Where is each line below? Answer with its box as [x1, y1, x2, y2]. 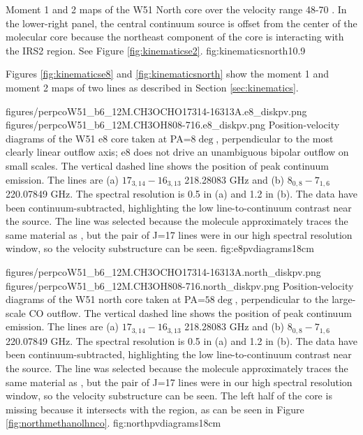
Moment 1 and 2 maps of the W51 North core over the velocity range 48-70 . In [6, 2, 347, 16]
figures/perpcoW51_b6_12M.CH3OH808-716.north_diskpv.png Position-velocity [6, 278, 354, 293]
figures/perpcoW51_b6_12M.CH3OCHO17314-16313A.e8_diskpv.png [6, 103, 307, 118]
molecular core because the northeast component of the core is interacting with [6, 29, 344, 44]
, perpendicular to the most [216, 131, 334, 145]
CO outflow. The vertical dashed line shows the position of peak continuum [29, 305, 352, 320]
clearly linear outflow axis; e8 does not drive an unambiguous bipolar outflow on [6, 145, 349, 159]
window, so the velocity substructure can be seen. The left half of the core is [6, 388, 332, 403]
